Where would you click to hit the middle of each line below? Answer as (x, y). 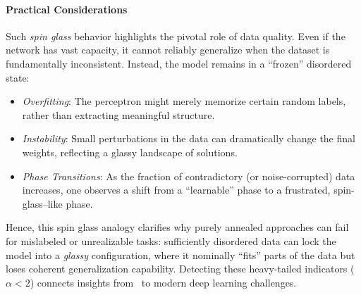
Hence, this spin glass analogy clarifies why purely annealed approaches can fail (177, 227)
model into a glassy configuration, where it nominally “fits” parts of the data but (180, 255)
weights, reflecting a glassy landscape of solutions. (130, 152)
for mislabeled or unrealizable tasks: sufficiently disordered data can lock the (171, 240)
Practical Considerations (67, 9)
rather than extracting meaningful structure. (118, 114)
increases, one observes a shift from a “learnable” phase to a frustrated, (176, 190)
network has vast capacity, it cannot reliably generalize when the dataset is (168, 50)
